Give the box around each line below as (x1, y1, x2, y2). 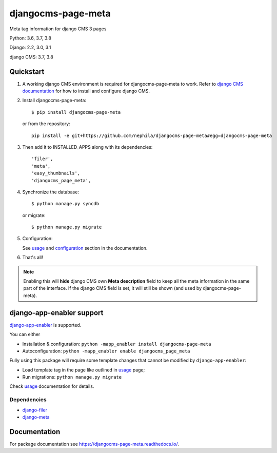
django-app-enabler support (9, 308, 104, 317)
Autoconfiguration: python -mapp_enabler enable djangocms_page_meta (22, 348, 190, 354)
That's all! (22, 254, 43, 261)
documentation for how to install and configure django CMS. (22, 88, 150, 94)
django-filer (22, 407, 47, 413)
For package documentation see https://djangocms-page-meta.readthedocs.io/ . (9, 441, 179, 447)
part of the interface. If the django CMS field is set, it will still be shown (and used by (23, 285, 202, 291)
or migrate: (22, 212, 46, 218)
